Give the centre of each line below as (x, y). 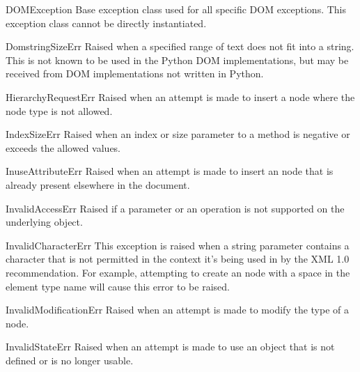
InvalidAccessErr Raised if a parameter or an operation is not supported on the (175, 208)
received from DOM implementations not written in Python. (135, 73)
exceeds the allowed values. (63, 147)
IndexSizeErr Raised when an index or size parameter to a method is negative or (178, 134)
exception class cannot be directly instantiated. (106, 23)
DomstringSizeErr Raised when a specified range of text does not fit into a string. (180, 46)
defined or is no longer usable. (70, 360)
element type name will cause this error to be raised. (118, 286)
